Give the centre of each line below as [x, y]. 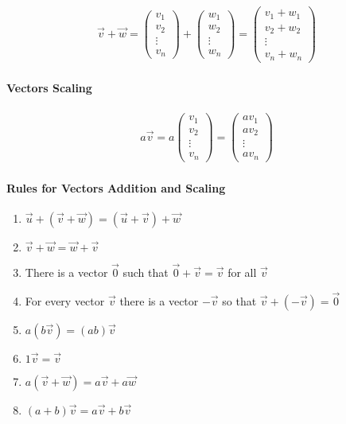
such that [146, 272]
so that [239, 300]
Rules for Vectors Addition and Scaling [116, 187]
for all [242, 272]
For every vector [65, 300]
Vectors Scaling [49, 88]
